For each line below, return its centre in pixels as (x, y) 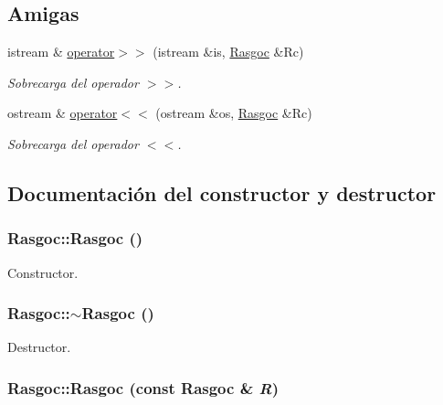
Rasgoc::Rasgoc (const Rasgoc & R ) (143, 387)
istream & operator (61, 52)
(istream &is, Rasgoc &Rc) (228, 52)
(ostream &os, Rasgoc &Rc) (234, 113)
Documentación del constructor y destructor (222, 192)
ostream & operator (63, 113)
